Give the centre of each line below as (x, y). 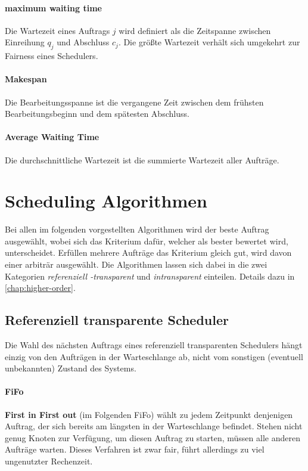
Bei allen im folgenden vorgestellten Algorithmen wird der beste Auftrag (137, 229)
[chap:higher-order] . (40, 288)
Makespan (26, 79)
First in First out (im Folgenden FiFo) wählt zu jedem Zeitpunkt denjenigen (149, 414)
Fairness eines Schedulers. (52, 56)
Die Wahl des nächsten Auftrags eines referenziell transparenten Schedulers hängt (154, 345)
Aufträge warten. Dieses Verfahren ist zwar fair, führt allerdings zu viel (135, 449)
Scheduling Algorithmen (106, 201)
